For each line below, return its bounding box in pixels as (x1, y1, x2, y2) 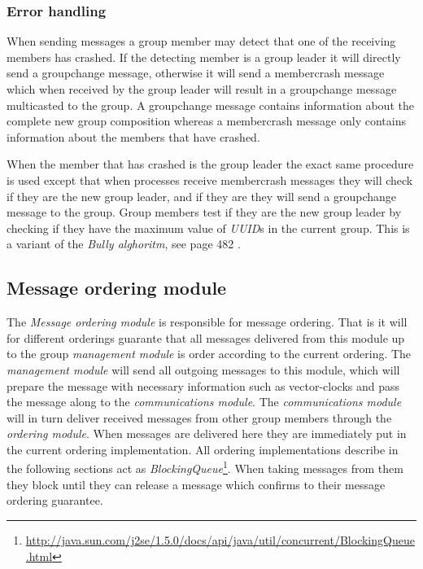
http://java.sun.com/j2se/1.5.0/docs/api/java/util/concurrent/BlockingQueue (25, 531, 415, 548)
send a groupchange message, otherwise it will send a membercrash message (7, 64, 385, 81)
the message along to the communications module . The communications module (7, 393, 402, 410)
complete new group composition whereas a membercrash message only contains (7, 112, 406, 129)
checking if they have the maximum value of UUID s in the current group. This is (7, 219, 410, 236)
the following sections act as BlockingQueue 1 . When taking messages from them (7, 457, 403, 477)
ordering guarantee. (7, 492, 103, 509)
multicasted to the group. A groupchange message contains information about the (7, 96, 414, 113)
